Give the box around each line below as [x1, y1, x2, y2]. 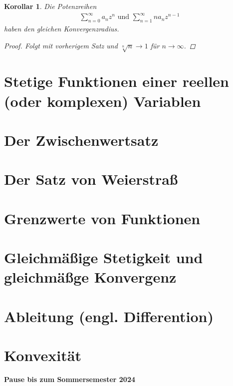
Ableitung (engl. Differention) [4, 306, 214, 326]
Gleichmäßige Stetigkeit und [4, 247, 203, 268]
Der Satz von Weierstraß [4, 169, 178, 189]
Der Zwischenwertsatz [4, 130, 159, 150]
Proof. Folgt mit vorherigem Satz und [4, 40, 118, 50]
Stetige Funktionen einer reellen [4, 71, 229, 91]
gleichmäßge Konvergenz [4, 267, 177, 287]
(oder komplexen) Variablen [4, 90, 201, 111]
